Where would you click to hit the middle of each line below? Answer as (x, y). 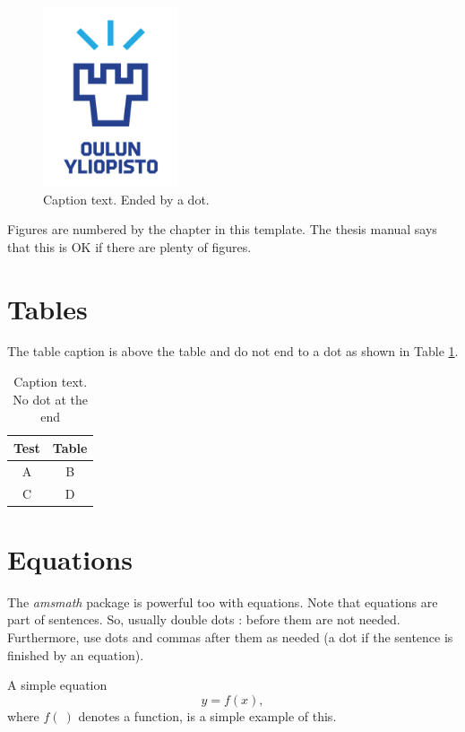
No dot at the (50, 399)
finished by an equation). (76, 654)
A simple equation (57, 685)
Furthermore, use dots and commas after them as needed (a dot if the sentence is (230, 636)
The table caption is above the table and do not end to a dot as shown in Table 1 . (233, 351)
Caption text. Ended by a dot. (126, 199)
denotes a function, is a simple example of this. (207, 715)
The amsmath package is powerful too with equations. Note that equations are (223, 601)
